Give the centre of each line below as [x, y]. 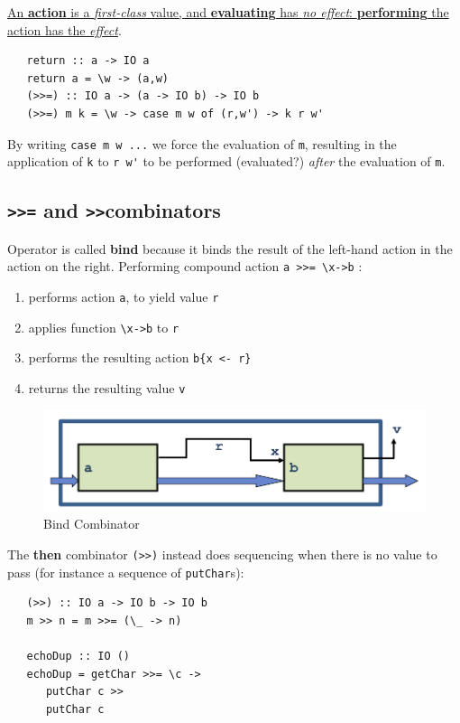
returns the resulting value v [107, 387]
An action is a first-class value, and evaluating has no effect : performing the [228, 12]
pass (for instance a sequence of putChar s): [126, 572]
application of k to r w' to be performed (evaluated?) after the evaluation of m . [226, 161]
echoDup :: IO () [78, 657]
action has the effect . [64, 29]
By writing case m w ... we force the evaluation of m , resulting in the [202, 143]
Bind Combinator [92, 524]
